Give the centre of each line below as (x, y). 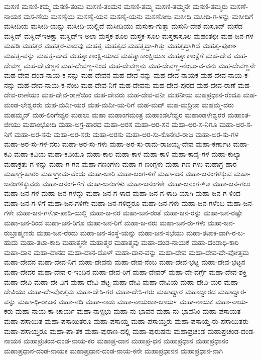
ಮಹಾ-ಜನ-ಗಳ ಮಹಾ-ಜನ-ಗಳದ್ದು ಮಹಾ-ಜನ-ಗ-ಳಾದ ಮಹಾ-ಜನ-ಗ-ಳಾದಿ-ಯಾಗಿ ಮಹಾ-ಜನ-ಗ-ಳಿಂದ (122, 193)
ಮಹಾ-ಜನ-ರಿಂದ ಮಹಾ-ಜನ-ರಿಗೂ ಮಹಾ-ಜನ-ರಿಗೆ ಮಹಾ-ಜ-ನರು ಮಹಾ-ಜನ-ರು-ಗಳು (105, 223)
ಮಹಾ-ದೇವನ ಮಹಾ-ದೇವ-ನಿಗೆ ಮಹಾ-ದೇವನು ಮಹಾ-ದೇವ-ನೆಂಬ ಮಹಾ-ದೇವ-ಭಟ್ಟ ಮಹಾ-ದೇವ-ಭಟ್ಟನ (125, 262)
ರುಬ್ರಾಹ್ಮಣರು (19, 232)
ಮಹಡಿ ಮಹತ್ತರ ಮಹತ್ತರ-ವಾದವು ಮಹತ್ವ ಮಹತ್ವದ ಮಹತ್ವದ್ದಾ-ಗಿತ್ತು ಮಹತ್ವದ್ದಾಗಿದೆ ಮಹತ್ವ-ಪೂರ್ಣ (121, 45)
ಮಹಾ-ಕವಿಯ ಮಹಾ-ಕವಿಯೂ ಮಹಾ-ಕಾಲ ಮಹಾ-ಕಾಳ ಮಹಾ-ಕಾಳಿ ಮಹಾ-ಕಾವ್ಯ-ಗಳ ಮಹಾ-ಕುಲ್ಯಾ (127, 153)
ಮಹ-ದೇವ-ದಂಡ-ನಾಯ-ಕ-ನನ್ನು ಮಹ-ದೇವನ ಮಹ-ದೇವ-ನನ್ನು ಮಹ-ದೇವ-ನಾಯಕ (101, 75)
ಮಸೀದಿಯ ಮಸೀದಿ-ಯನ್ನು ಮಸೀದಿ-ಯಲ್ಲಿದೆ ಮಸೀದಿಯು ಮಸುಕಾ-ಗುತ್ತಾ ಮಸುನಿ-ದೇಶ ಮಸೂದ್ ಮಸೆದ (123, 26)
